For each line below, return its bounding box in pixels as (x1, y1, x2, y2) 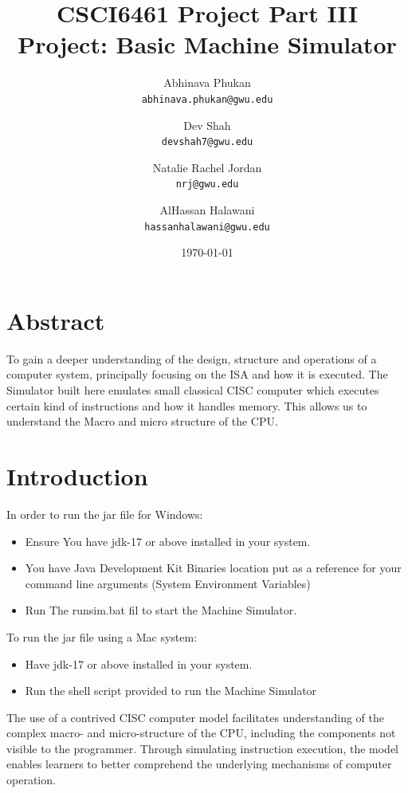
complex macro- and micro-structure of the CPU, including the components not (6, 724, 396, 741)
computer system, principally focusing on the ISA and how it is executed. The (6, 366, 388, 383)
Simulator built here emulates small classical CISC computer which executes (6, 382, 379, 398)
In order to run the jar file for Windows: (6, 505, 203, 522)
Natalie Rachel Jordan (152, 159, 262, 175)
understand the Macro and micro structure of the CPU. (6, 413, 278, 430)
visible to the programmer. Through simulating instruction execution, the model (6, 740, 399, 756)
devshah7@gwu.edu (161, 136, 253, 148)
